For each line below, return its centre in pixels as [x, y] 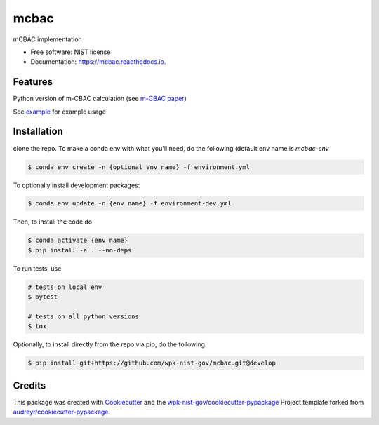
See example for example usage [60, 112]
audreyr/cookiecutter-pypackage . [62, 412]
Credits [29, 385]
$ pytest [43, 297]
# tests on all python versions [84, 316]
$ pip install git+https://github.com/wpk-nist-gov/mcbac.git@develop [152, 363]
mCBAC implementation [47, 39]
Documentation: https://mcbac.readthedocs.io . [98, 62]
